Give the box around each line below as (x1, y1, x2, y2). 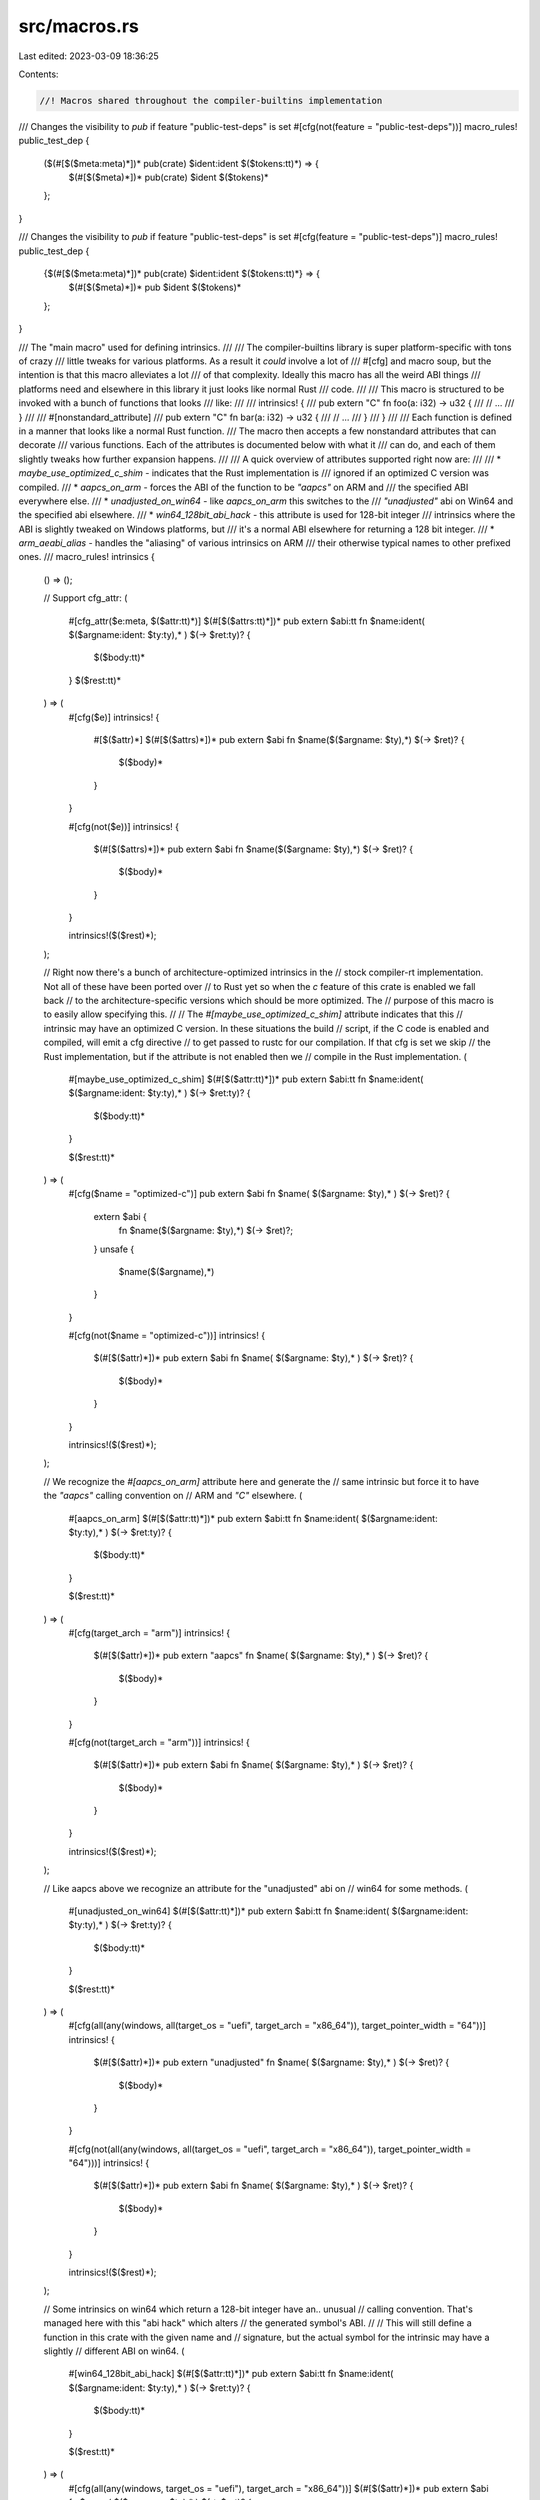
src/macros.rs (18, 15, 140, 37)
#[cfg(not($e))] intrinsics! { (68, 820, 180, 832)
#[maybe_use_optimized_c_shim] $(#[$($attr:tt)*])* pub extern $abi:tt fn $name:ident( (68, 1073, 424, 1085)
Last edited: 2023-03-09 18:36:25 (18, 50, 159, 62)
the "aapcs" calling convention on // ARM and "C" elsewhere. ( (43, 1490, 303, 1502)
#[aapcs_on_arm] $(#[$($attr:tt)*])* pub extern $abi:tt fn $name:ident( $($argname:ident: (68, 1512, 439, 1524)
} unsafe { (93, 1243, 135, 1255)
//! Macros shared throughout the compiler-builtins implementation (39, 95, 383, 106)
